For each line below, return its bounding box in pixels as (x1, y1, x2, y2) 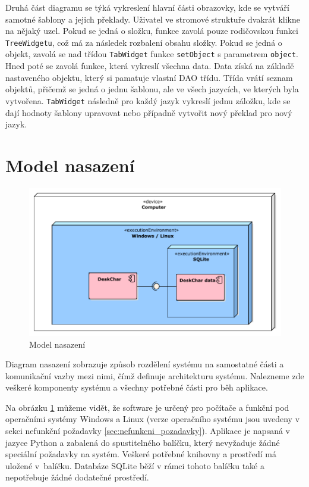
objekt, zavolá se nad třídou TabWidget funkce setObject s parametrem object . (5, 48, 298, 60)
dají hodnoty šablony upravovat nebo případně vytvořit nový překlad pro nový (5, 106, 292, 118)
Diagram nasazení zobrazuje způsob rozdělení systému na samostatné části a (5, 358, 284, 370)
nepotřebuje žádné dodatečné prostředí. (5, 471, 149, 483)
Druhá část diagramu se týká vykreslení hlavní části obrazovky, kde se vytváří (5, 1, 289, 13)
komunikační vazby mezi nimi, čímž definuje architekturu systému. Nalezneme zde (5, 369, 304, 382)
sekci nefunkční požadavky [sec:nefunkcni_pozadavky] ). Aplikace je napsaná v (5, 424, 290, 437)
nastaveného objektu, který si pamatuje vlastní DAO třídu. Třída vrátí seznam (5, 71, 293, 83)
